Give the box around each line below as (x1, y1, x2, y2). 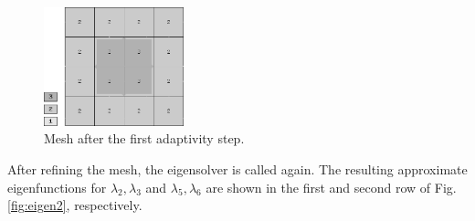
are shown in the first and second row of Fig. (206, 177, 457, 196)
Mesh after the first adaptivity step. (44, 129, 245, 148)
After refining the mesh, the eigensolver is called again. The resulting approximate (7, 160, 468, 179)
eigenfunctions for (7, 177, 107, 196)
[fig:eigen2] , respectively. (7, 195, 142, 215)
